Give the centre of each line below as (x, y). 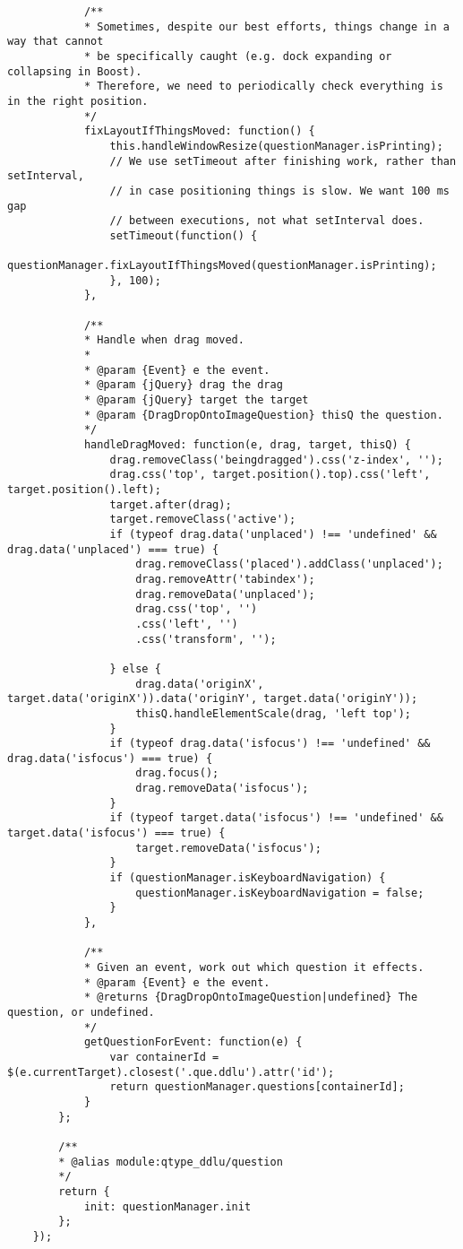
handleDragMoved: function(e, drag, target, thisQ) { (248, 445)
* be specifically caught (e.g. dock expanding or (238, 56)
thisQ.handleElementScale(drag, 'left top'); (274, 713)
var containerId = (164, 1057)
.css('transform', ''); (206, 639)
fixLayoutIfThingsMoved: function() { (199, 131)
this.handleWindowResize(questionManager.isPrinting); (276, 146)
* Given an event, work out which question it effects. (254, 967)
